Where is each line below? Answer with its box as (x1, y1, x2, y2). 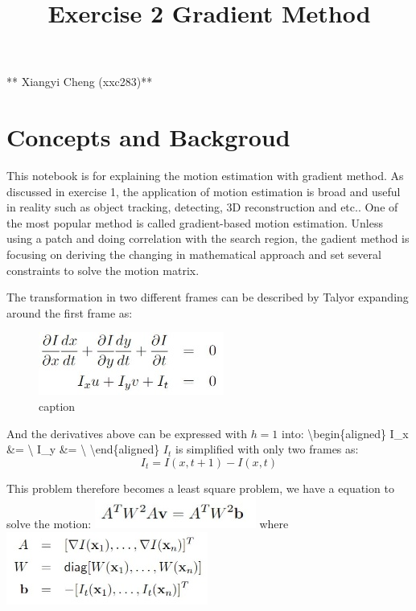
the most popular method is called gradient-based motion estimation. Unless (6, 214, 383, 231)
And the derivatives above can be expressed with (6, 424, 247, 441)
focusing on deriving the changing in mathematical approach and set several (6, 246, 381, 263)
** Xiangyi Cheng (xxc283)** (6, 73, 153, 90)
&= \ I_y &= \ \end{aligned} (6, 441, 160, 457)
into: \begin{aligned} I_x (282, 424, 409, 441)
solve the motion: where (6, 515, 289, 532)
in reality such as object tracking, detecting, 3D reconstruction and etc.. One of (6, 199, 398, 215)
